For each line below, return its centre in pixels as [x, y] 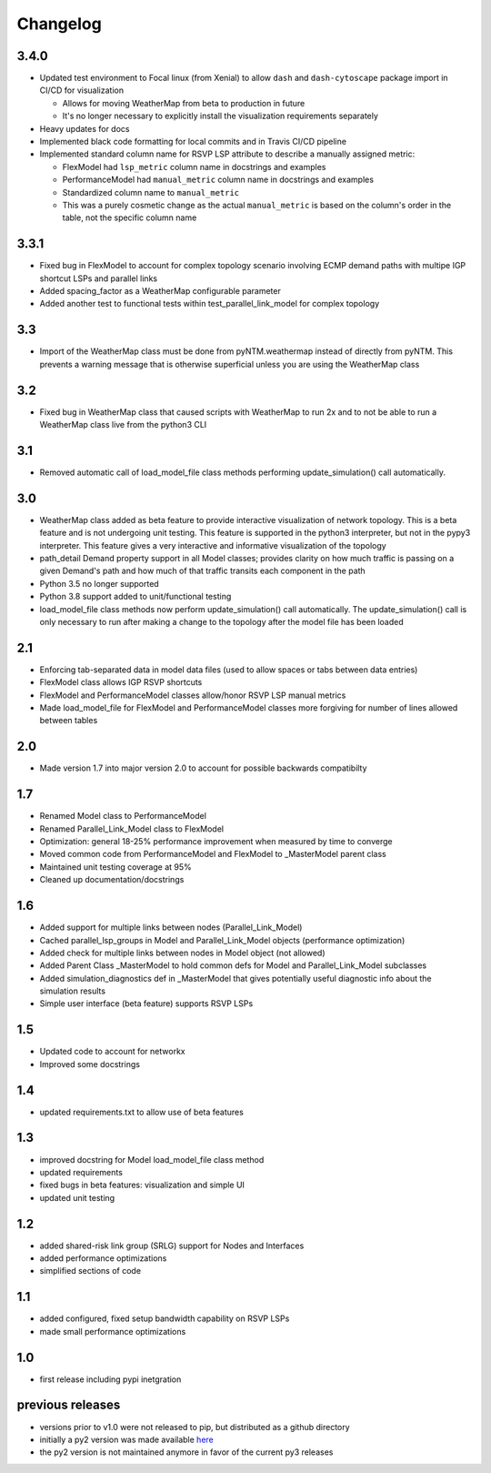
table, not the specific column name [130, 217]
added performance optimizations [103, 1258]
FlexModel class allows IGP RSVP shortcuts [121, 682]
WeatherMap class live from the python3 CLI [123, 425]
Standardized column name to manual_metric [151, 192]
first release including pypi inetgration [110, 1379]
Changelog [59, 24]
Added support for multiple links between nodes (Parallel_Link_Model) [171, 927]
